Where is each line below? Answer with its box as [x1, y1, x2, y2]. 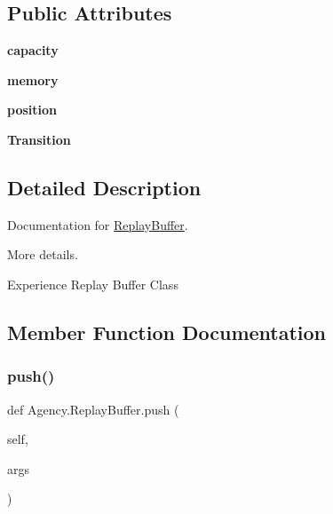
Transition [7, 130, 71, 148]
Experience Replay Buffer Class [7, 274, 178, 293]
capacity [7, 41, 59, 59]
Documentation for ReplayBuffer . [7, 215, 188, 233]
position [7, 100, 57, 119]
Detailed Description [7, 173, 202, 201]
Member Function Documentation [7, 318, 327, 345]
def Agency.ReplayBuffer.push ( [7, 399, 179, 418]
